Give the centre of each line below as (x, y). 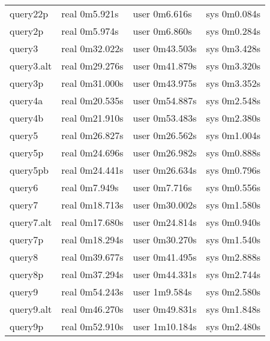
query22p (29, 13)
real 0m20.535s (92, 100)
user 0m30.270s (165, 239)
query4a (26, 100)
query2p (27, 31)
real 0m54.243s (92, 292)
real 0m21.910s (92, 118)
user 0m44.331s (165, 274)
